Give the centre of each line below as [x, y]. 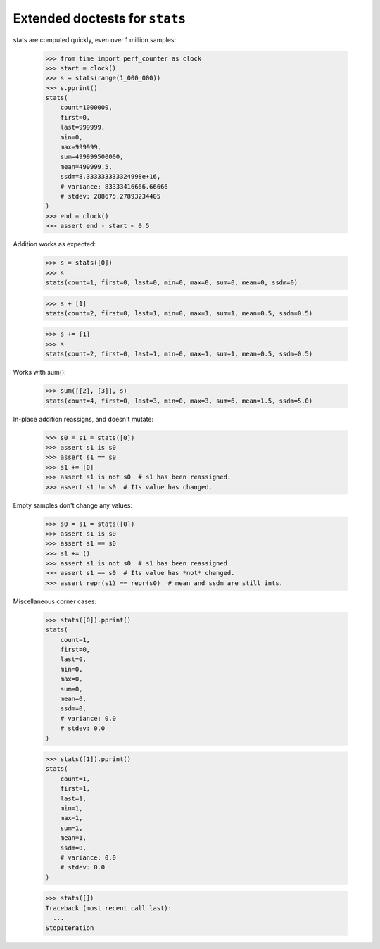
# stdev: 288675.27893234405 [110, 196]
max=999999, [81, 147]
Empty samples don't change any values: [73, 505]
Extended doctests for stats [100, 18]
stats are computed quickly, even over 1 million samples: [94, 39]
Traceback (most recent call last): [109, 908]
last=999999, [83, 127]
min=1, [71, 809]
